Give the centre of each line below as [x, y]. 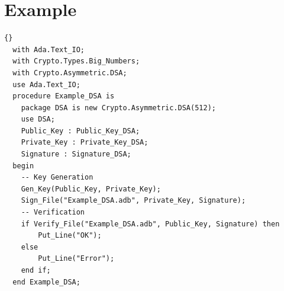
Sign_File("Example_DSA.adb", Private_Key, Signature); [133, 201]
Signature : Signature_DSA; [76, 154]
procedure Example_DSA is [64, 96]
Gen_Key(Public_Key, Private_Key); [91, 189]
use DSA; [38, 119]
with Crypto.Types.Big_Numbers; [76, 61]
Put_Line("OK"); [70, 236]
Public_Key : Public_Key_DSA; [80, 131]
